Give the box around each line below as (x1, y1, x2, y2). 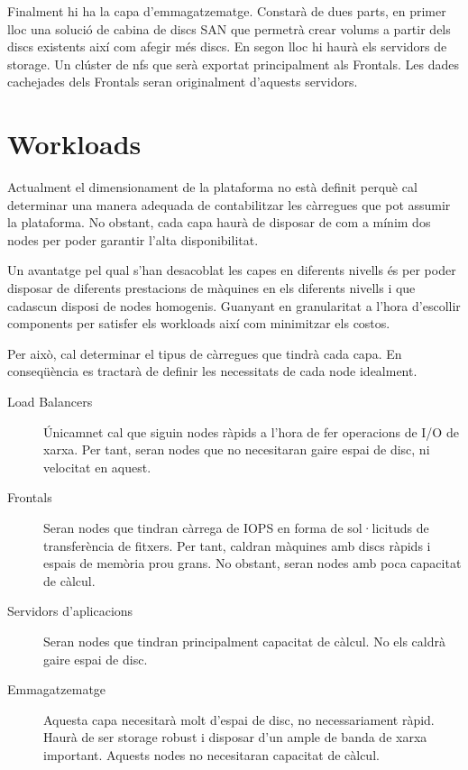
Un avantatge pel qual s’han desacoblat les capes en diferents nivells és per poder (7, 261, 456, 280)
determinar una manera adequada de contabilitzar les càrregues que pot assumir (7, 195, 451, 214)
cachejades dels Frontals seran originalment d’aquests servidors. (7, 72, 358, 91)
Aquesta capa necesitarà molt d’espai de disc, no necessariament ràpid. (43, 710, 435, 729)
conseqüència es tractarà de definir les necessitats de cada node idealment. (7, 362, 418, 380)
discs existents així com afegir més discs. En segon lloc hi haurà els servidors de (7, 37, 447, 56)
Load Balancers (7, 392, 93, 411)
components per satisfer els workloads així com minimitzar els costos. (7, 314, 390, 333)
